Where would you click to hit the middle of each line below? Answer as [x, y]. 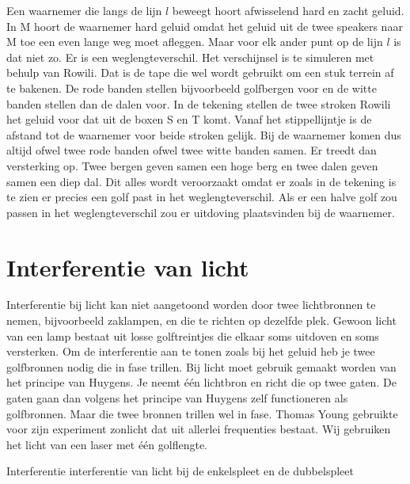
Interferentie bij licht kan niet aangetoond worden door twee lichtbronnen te [191, 305]
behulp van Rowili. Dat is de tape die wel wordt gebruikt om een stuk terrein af [200, 72]
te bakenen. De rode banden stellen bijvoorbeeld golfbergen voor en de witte [192, 88]
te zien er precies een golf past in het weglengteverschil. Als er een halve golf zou [202, 197]
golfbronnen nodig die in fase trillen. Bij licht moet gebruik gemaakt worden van [201, 366]
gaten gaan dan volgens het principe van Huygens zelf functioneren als [177, 398]
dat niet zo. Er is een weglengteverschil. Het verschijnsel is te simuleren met [190, 57]
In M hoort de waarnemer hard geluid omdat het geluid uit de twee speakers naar [205, 26]
